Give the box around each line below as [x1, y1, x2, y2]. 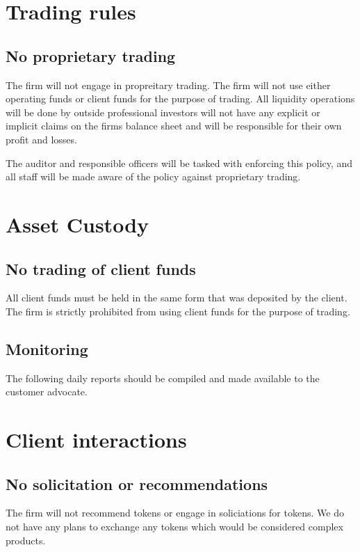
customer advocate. [6, 384, 88, 399]
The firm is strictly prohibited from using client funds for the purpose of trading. [6, 303, 350, 318]
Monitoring [6, 338, 88, 359]
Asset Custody [6, 210, 149, 238]
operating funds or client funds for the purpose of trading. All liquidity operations [6, 91, 355, 106]
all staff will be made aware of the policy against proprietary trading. [6, 169, 301, 184]
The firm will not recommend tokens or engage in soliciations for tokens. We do [6, 505, 344, 520]
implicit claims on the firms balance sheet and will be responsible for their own [6, 118, 342, 133]
